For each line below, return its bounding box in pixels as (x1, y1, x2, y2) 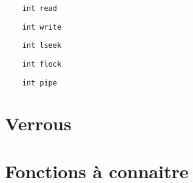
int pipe (22, 78, 57, 87)
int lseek (22, 41, 62, 50)
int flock (22, 59, 62, 68)
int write (22, 22, 62, 32)
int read (22, 4, 57, 13)
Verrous (5, 111, 72, 136)
